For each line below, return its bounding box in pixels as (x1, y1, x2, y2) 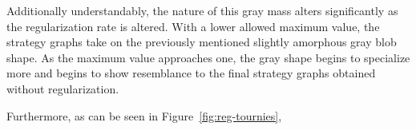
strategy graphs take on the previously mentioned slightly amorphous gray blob (6, 33, 397, 50)
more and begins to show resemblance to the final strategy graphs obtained (6, 65, 376, 81)
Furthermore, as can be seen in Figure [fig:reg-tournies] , (6, 107, 282, 124)
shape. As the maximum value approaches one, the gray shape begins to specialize (6, 49, 410, 65)
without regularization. (6, 80, 119, 97)
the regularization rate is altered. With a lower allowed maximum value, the (6, 18, 380, 34)
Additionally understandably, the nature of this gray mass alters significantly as (6, 2, 398, 18)
